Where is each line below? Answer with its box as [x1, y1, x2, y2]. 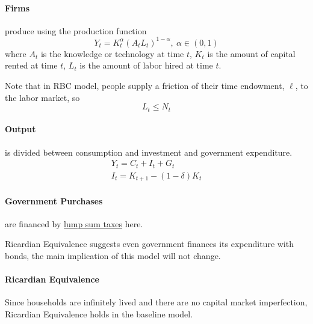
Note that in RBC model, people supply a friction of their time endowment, [5, 79, 285, 92]
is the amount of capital [207, 47, 296, 60]
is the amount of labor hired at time [79, 59, 213, 72]
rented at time [5, 59, 58, 72]
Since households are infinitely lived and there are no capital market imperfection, [5, 296, 308, 308]
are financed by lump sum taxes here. [5, 217, 143, 230]
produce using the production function [5, 24, 147, 37]
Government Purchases [5, 194, 103, 207]
